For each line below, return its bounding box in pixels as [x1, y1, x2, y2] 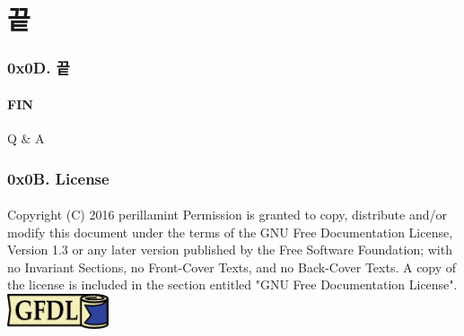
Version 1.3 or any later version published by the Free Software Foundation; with [7, 240, 452, 259]
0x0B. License [7, 167, 109, 189]
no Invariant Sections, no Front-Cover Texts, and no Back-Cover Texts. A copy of [7, 257, 457, 276]
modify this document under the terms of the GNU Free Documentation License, [7, 222, 453, 241]
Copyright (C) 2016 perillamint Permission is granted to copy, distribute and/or [7, 205, 447, 224]
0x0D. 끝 [7, 56, 70, 79]
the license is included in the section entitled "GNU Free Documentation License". [7, 275, 458, 294]
